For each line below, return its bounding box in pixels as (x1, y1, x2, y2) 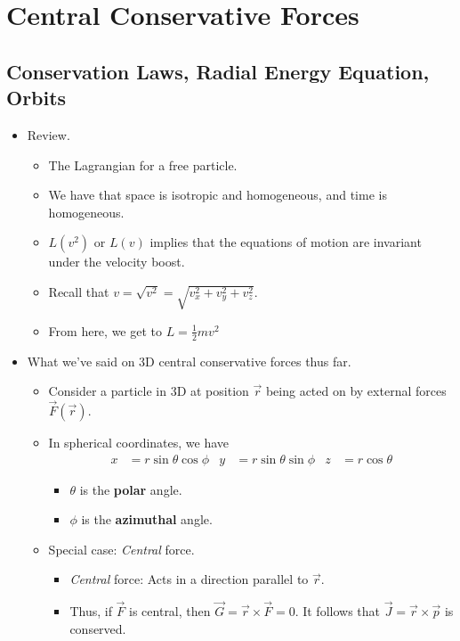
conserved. (69, 619, 126, 637)
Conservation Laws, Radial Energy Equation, (6, 57, 430, 85)
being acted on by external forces (265, 382, 447, 400)
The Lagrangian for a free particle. (48, 155, 238, 174)
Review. (27, 125, 70, 144)
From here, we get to (48, 321, 163, 340)
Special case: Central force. (48, 539, 195, 558)
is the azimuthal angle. (81, 510, 213, 529)
